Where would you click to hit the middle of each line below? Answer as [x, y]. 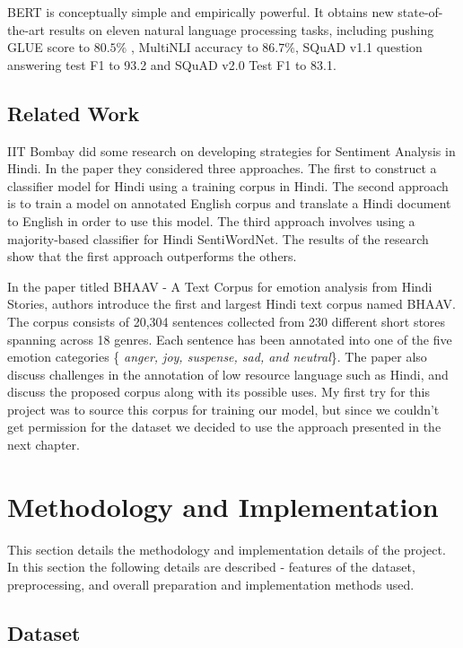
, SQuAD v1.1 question [358, 47]
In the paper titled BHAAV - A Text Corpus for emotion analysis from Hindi [220, 286]
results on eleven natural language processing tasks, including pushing [241, 29]
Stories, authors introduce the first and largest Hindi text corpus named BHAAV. [231, 304]
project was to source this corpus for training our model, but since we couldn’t [223, 409]
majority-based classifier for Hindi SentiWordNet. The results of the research [218, 238]
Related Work [74, 113]
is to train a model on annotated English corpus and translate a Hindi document [229, 203]
